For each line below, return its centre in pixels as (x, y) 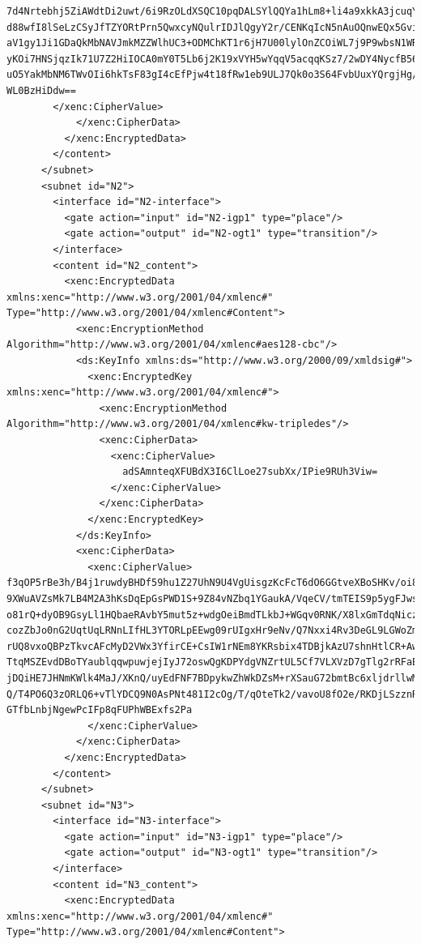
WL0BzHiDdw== (41, 90)
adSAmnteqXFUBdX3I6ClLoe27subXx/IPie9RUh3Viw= (250, 472)
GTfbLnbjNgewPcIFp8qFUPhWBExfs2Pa (100, 710)
